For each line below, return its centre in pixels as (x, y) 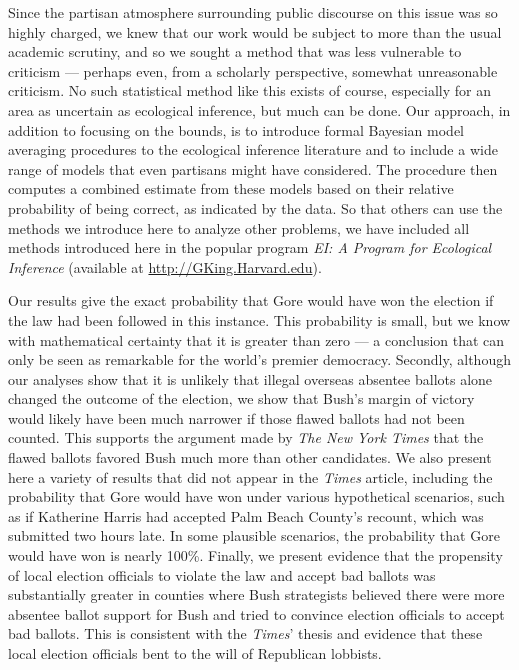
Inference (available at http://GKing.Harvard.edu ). (165, 266)
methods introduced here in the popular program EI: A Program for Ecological (250, 247)
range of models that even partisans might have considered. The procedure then (253, 168)
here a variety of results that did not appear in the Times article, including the (250, 476)
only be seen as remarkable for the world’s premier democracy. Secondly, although (259, 359)
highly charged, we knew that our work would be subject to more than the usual (255, 31)
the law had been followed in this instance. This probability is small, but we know (259, 319)
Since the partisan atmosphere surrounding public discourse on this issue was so (253, 12)
